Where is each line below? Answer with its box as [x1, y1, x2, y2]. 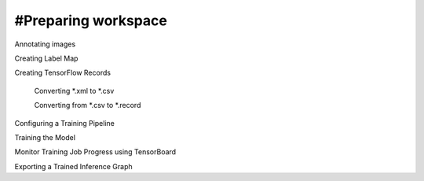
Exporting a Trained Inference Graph [14, 161, 133, 171]
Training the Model [14, 132, 76, 142]
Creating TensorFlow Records [14, 68, 111, 78]
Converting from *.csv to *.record [34, 101, 141, 110]
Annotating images [14, 39, 76, 49]
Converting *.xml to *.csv [34, 86, 115, 95]
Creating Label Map [14, 54, 79, 63]
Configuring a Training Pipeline [14, 118, 115, 127]
